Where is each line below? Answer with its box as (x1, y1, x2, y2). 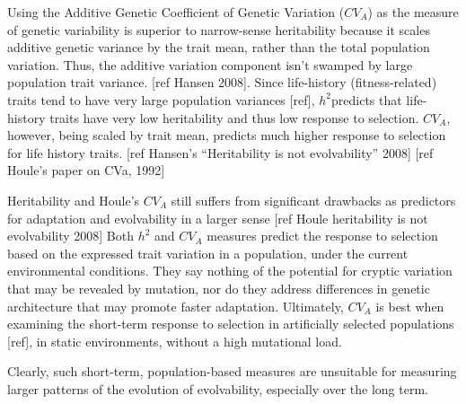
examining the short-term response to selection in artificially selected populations (7, 314, 454, 333)
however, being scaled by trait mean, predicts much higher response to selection (7, 126, 446, 145)
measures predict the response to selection (207, 226, 438, 245)
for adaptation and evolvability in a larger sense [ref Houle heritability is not (7, 208, 428, 227)
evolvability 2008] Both (7, 226, 134, 245)
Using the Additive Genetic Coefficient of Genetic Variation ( (7, 3, 345, 21)
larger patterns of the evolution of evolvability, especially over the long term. (7, 379, 428, 398)
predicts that (331, 90, 402, 109)
